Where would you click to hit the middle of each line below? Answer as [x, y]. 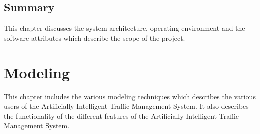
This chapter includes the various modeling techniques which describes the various [130, 96]
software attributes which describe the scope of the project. [95, 38]
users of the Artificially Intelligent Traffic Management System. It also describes [126, 106]
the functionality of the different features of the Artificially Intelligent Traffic [122, 116]
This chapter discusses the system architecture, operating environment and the [125, 28]
